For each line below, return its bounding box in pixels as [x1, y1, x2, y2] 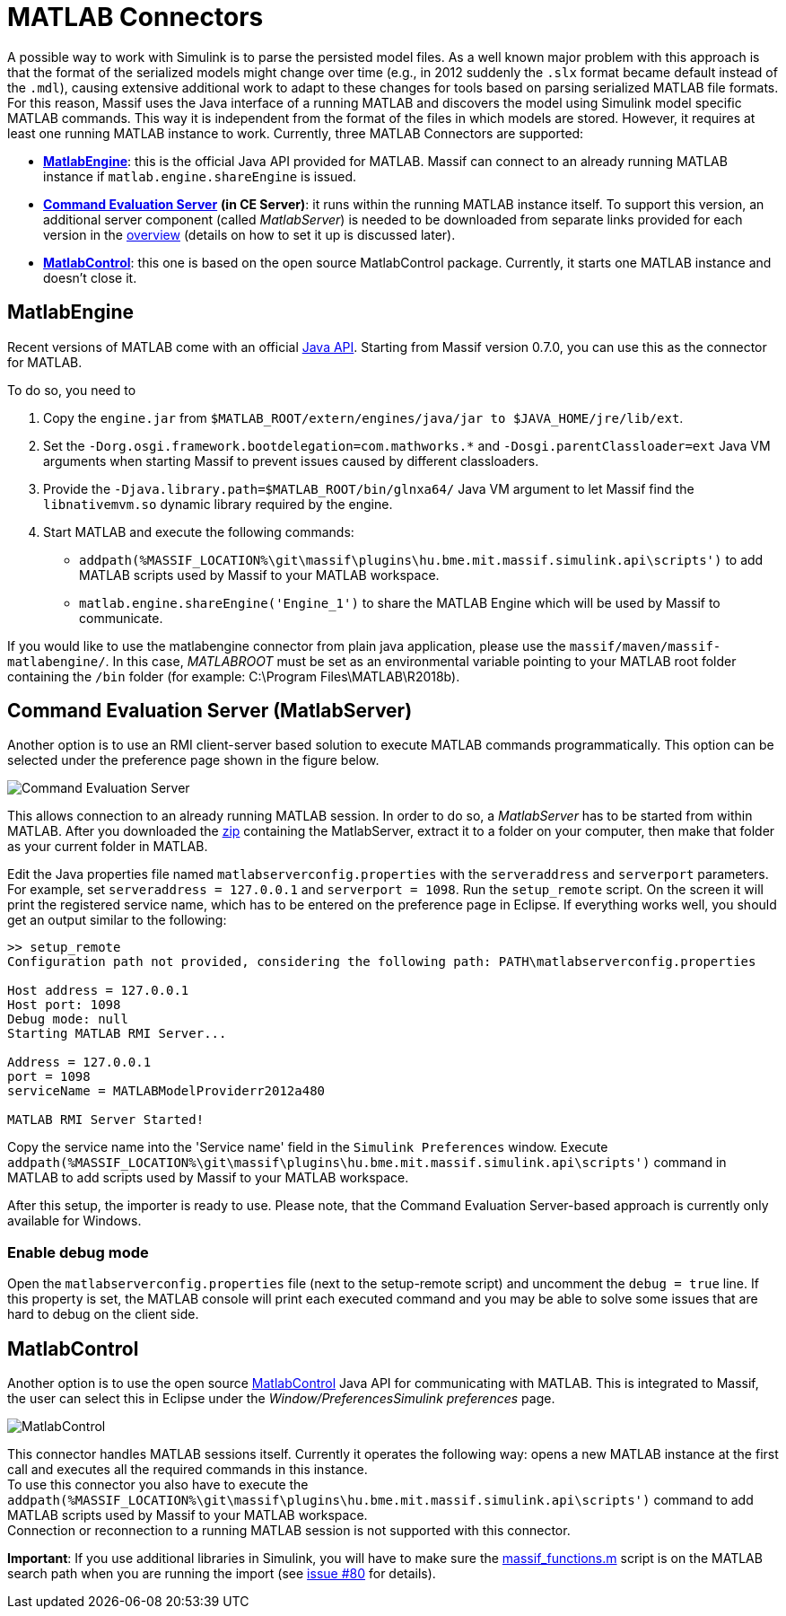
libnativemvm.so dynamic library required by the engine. [43, 496, 393, 512]
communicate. [79, 610, 163, 626]
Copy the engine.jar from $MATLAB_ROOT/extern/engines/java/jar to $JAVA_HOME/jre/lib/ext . [43, 409, 684, 426]
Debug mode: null [7, 1012, 128, 1027]
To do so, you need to [7, 382, 136, 398]
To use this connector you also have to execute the [7, 1477, 309, 1493]
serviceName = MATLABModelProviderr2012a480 [7, 1084, 326, 1099]
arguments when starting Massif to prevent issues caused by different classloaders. [43, 452, 539, 469]
